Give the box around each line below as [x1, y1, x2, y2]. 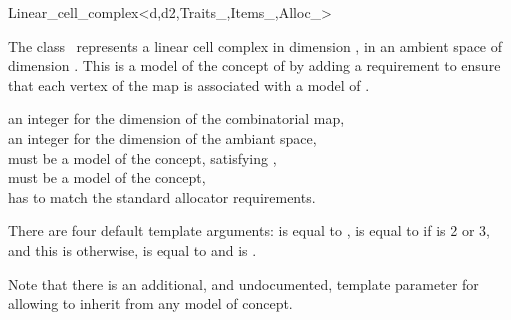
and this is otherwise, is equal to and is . [8, 239, 257, 260]
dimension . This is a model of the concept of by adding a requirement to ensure [8, 55, 501, 76]
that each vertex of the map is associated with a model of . [8, 74, 370, 95]
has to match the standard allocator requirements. [8, 186, 316, 207]
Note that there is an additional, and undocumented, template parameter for [8, 273, 479, 294]
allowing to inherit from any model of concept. [8, 293, 293, 314]
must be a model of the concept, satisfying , [8, 147, 277, 168]
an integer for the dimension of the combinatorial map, [8, 108, 345, 129]
